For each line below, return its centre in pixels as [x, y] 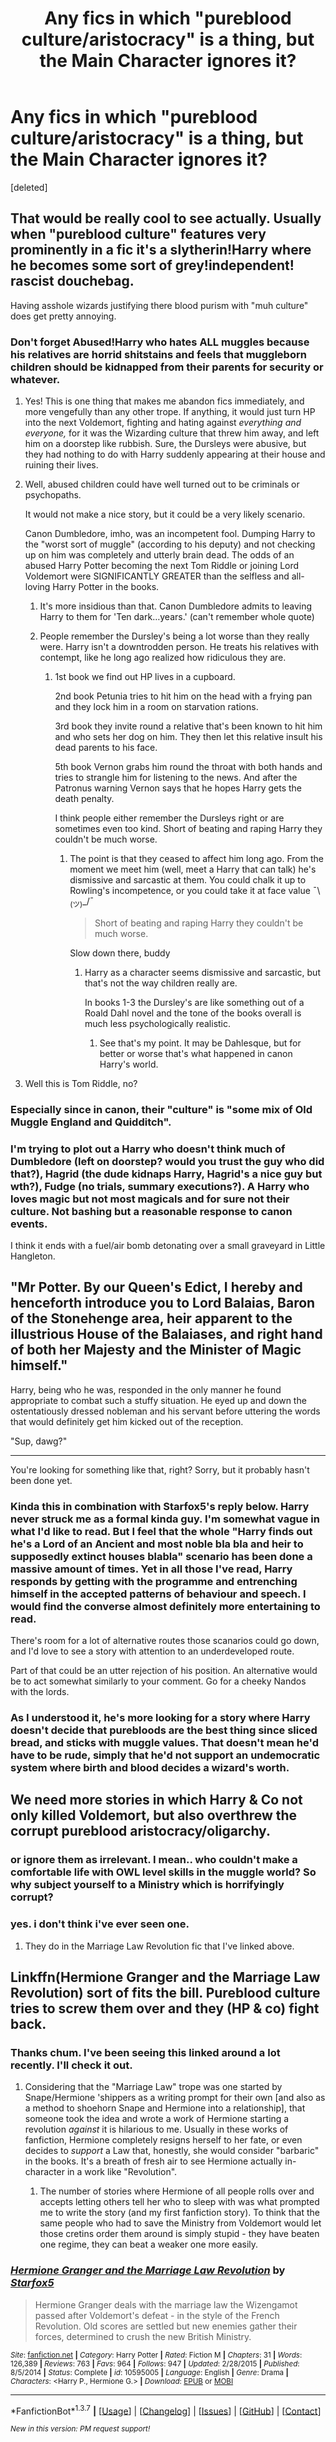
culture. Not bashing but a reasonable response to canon [151, 1211]
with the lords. [40, 1692]
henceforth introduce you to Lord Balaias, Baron [163, 1303]
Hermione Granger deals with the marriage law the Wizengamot [166, 2304]
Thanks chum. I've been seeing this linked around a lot [145, 2053]
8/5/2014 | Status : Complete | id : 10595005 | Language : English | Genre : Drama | [149, 2372]
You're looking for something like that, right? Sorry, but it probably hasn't [160, 1469]
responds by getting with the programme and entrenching [154, 1581]
